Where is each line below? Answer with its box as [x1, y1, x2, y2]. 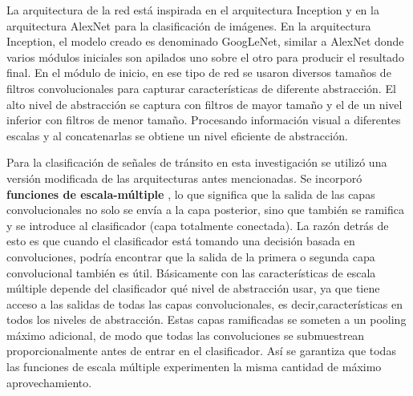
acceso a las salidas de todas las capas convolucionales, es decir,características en [6, 295, 403, 312]
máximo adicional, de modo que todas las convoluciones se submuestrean [6, 326, 365, 343]
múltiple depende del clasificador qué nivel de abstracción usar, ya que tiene [6, 280, 380, 297]
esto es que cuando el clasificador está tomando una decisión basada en [6, 232, 355, 249]
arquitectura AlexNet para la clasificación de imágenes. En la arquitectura [6, 17, 371, 34]
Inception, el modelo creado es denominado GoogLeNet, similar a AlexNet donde [6, 33, 404, 50]
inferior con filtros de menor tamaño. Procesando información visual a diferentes [6, 111, 401, 128]
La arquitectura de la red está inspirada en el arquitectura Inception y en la [6, 2, 379, 18]
